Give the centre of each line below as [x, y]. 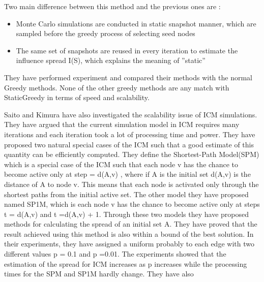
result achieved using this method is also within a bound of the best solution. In [129, 233]
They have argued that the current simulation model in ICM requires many [122, 124]
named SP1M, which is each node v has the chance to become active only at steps [132, 204]
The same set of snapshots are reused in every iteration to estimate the [127, 50]
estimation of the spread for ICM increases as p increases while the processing [126, 263]
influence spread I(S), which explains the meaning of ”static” [111, 60]
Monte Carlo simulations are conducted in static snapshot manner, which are [136, 23]
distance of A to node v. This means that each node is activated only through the [131, 184]
